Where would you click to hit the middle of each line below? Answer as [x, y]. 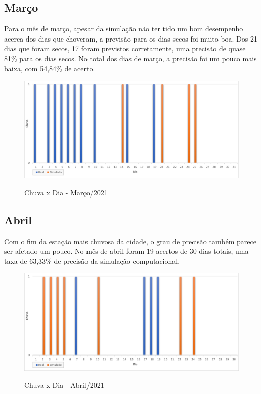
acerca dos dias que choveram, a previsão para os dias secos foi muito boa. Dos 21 [131, 38]
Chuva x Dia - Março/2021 [66, 192]
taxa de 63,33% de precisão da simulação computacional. [92, 261]
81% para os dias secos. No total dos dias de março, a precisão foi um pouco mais [130, 58]
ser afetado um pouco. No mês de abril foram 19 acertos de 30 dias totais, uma [126, 251]
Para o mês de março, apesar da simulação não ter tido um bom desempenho [124, 29]
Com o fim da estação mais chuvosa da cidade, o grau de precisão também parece [130, 241]
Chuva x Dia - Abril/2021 [64, 385]
